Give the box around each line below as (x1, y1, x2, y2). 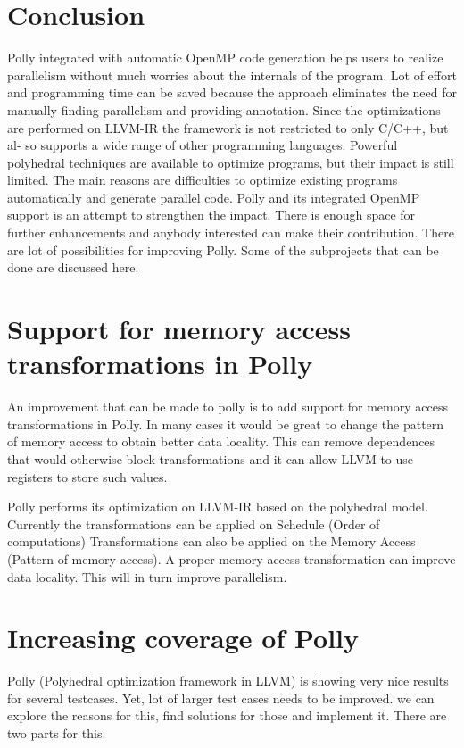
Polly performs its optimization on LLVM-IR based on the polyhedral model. (7, 497, 428, 516)
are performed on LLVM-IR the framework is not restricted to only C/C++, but (7, 118, 449, 137)
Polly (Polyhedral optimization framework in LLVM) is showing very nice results (7, 671, 449, 690)
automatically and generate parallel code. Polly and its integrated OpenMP (7, 187, 420, 206)
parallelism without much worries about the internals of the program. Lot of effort (7, 65, 457, 84)
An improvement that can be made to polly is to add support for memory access (7, 397, 448, 416)
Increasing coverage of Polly (7, 619, 360, 656)
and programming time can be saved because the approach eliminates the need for (7, 83, 457, 102)
